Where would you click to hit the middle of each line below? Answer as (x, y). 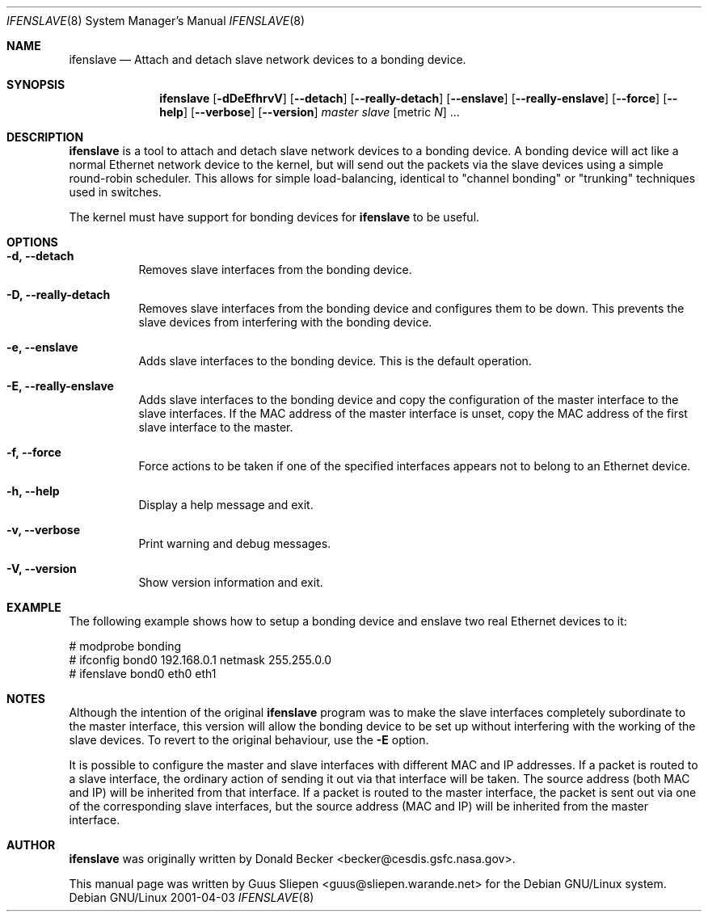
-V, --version (42, 568)
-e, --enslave (42, 347)
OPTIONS (32, 242)
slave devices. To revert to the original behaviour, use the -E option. (249, 740)
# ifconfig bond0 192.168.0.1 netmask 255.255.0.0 (200, 660)
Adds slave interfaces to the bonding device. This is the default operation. (335, 361)
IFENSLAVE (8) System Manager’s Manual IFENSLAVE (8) (156, 21)
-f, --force (34, 452)
